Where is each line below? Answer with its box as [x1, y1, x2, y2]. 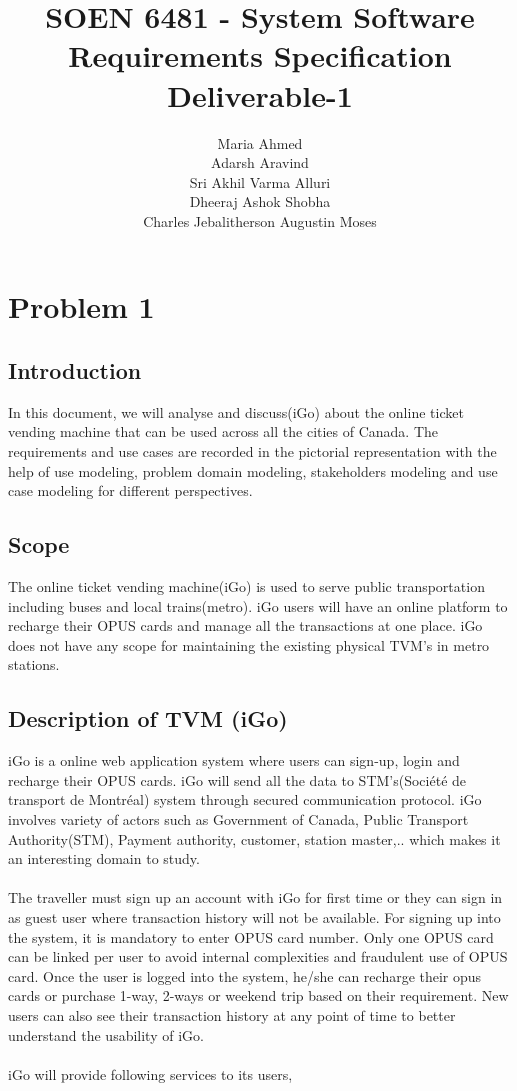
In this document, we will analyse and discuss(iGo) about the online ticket [8, 401, 464, 422]
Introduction [8, 355, 142, 386]
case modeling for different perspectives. [8, 480, 253, 501]
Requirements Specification [68, 35, 452, 76]
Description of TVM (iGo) [8, 703, 288, 734]
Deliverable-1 [167, 74, 353, 115]
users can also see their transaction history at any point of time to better [8, 1004, 456, 1025]
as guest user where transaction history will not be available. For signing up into [8, 906, 501, 927]
